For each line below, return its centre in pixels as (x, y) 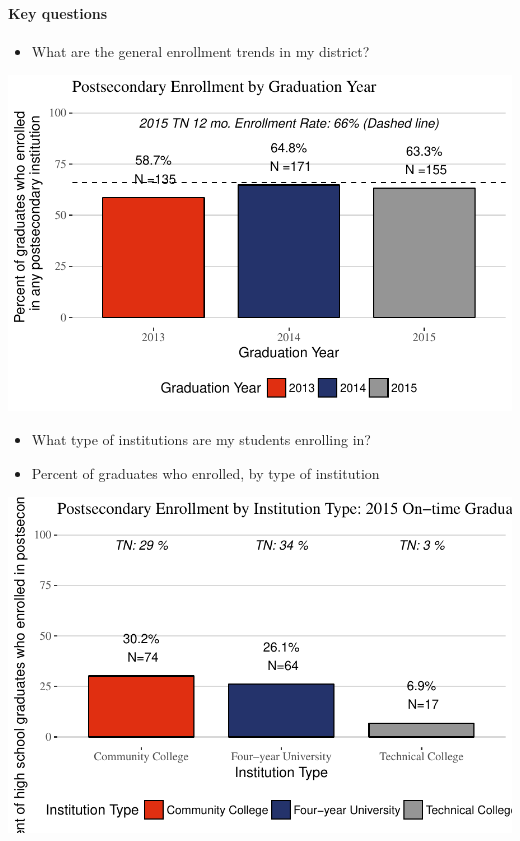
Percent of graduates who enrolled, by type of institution (205, 472)
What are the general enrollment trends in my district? (200, 50)
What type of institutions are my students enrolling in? (201, 438)
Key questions (58, 12)
